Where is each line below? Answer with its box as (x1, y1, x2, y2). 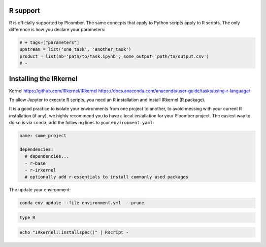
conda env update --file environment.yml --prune (19, 200, 145, 206)
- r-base (25, 160, 46, 166)
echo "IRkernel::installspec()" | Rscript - (19, 229, 129, 235)
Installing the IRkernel (9, 74, 78, 83)
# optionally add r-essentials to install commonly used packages (25, 174, 189, 180)
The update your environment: (9, 187, 71, 193)
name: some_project (19, 133, 66, 139)
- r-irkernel (25, 168, 56, 173)
